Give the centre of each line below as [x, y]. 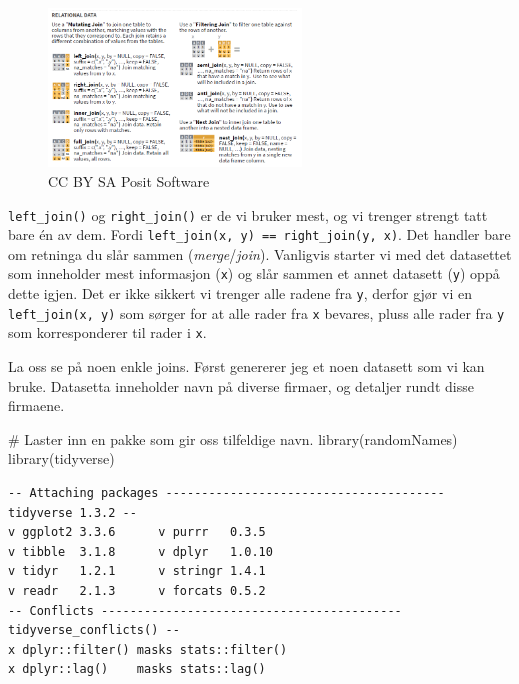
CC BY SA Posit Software [129, 180]
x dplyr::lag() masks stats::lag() [137, 669]
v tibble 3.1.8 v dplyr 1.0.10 [140, 551]
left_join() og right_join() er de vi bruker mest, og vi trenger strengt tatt [248, 214]
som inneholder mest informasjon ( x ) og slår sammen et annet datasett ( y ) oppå [254, 273]
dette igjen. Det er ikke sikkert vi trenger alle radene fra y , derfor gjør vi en [240, 293]
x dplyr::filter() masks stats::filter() [148, 649]
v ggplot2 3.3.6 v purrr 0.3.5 [137, 532]
